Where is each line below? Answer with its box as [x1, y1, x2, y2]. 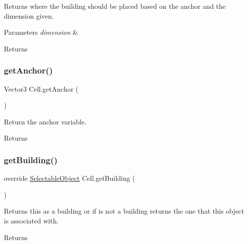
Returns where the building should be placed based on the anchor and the [4, 1, 226, 11]
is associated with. [4, 215, 59, 225]
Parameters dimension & [4, 27, 78, 37]
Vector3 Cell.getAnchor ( [4, 83, 79, 94]
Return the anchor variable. [4, 116, 87, 126]
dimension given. [4, 10, 54, 21]
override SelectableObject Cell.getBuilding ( [4, 173, 135, 183]
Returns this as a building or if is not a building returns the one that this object [4, 206, 245, 216]
